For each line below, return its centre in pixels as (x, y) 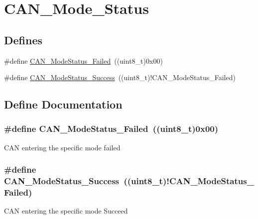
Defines (23, 40)
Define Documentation (63, 104)
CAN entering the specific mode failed (62, 147)
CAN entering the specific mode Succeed (66, 211)
